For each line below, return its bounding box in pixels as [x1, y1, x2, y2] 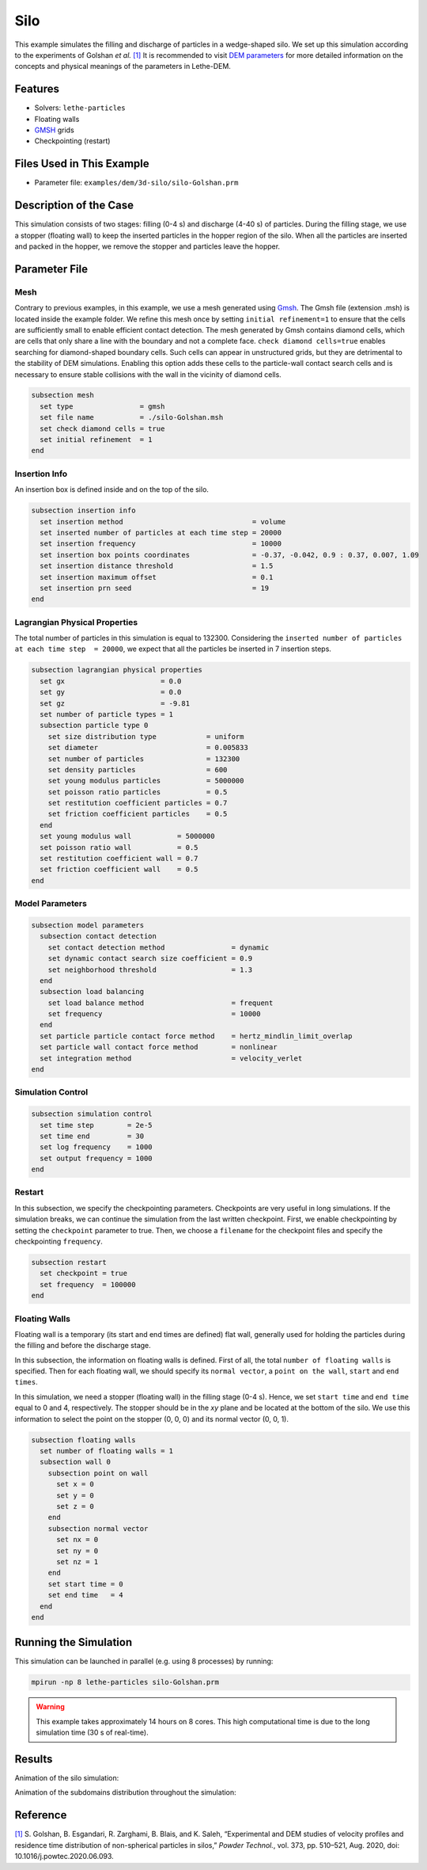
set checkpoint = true [40, 1269, 128, 1278]
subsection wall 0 [40, 1457, 111, 1467]
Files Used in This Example [14, 157, 149, 170]
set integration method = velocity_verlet [40, 1053, 303, 1063]
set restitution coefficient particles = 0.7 [47, 798, 228, 808]
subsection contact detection [40, 931, 157, 941]
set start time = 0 [47, 1579, 124, 1588]
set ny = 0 [56, 1546, 99, 1556]
